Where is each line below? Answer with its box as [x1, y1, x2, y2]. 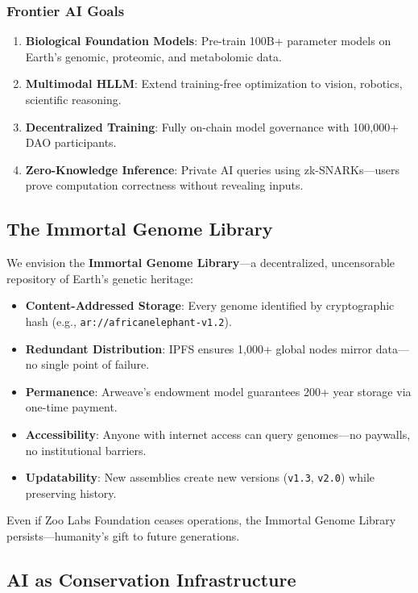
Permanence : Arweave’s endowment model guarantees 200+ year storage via [25, 382, 412, 399]
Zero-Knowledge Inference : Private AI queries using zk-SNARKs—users [25, 161, 399, 177]
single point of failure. [41, 356, 150, 373]
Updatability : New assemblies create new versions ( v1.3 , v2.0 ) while [25, 469, 375, 486]
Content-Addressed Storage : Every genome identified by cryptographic [25, 297, 395, 314]
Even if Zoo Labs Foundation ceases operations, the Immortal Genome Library [6, 512, 396, 528]
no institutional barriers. [25, 441, 147, 458]
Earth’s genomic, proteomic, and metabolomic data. [25, 48, 282, 65]
